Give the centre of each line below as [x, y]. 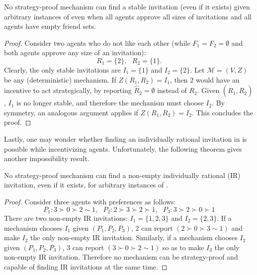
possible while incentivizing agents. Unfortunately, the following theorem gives [123, 148]
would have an [217, 79]
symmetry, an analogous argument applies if [71, 112]
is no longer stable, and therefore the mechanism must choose [110, 103]
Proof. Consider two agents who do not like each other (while [97, 43]
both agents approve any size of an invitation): [75, 52]
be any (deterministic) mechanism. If [60, 79]
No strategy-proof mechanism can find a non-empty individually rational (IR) [122, 175]
